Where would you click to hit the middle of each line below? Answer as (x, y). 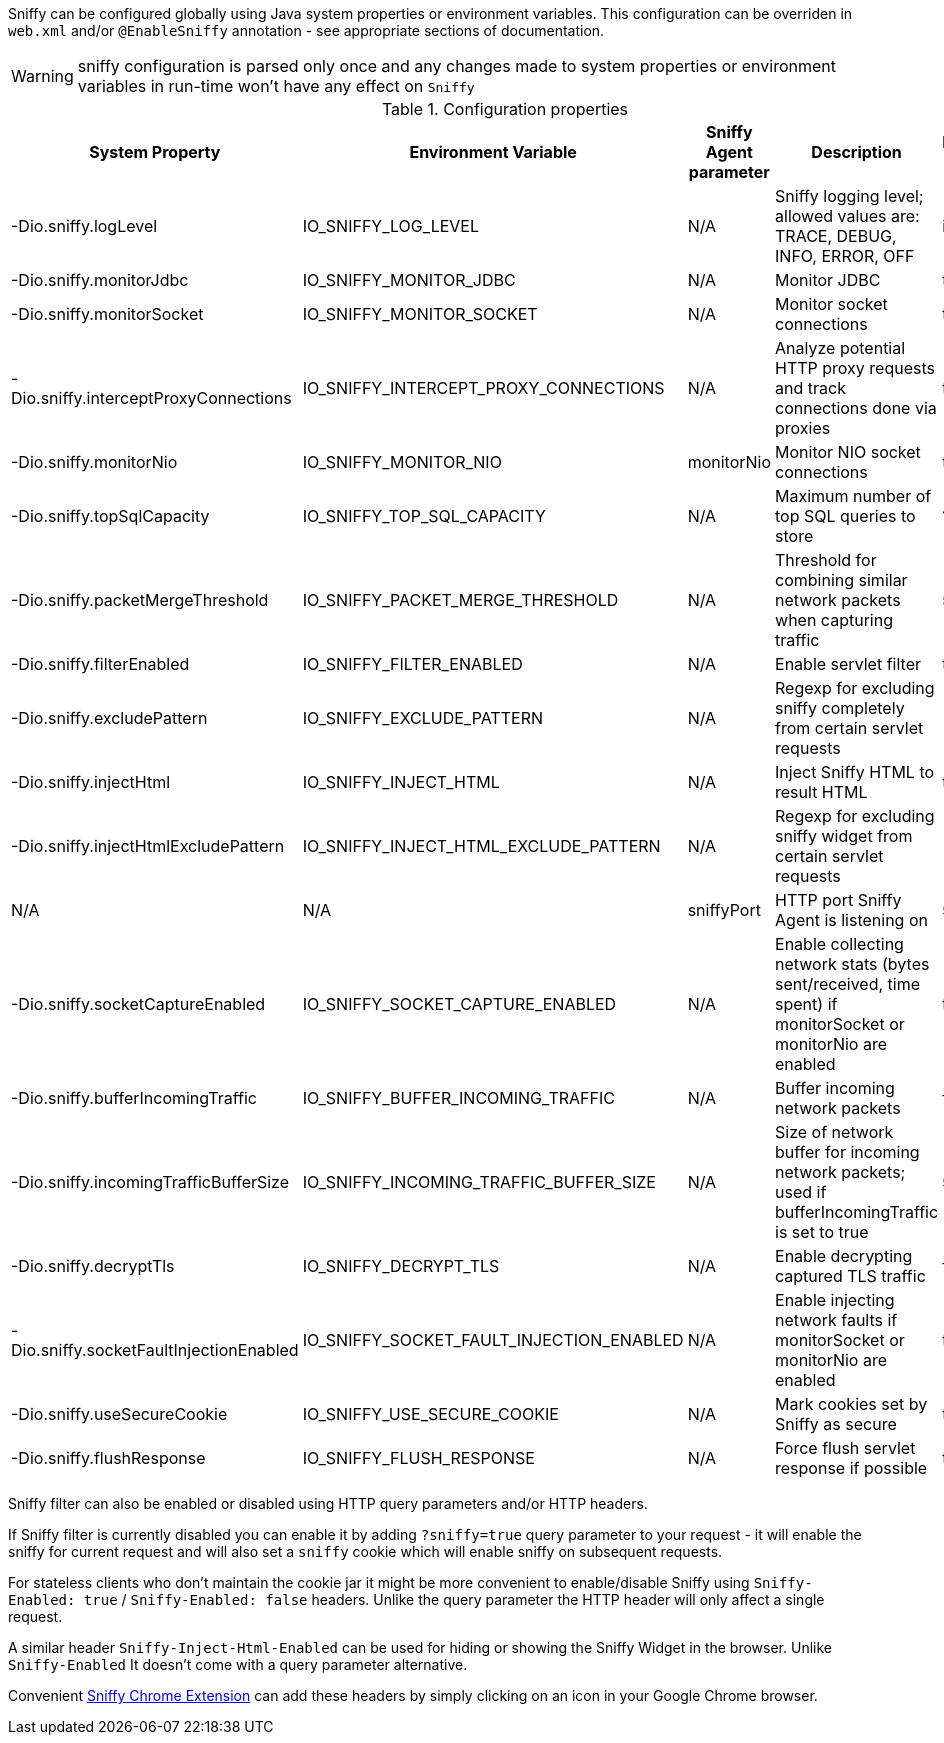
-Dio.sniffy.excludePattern (109, 718)
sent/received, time (848, 984)
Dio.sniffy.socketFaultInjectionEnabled (155, 1350)
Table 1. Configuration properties (505, 109)
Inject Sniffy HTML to (855, 772)
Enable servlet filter (848, 664)
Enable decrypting (844, 1256)
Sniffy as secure (836, 1424)
